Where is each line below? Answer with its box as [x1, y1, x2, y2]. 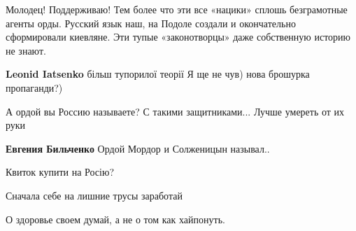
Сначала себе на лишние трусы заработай [6, 188, 183, 202]
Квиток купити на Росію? [6, 164, 115, 179]
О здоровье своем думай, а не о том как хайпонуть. [6, 211, 225, 226]
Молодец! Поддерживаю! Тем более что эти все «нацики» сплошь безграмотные [6, 2, 348, 16]
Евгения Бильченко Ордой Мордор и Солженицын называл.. [6, 141, 270, 155]
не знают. [6, 43, 46, 57]
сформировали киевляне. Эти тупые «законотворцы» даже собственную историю [6, 29, 351, 44]
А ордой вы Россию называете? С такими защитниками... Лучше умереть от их [6, 104, 345, 118]
